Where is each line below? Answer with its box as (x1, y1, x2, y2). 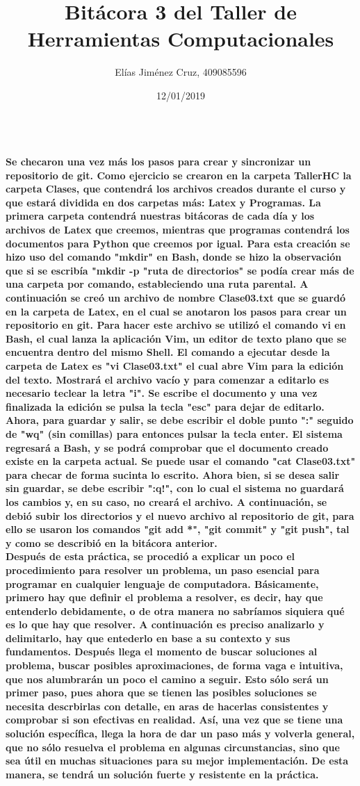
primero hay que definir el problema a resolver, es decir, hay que (6, 590, 323, 605)
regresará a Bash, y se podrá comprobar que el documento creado (6, 440, 329, 455)
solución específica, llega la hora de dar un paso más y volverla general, (6, 726, 355, 741)
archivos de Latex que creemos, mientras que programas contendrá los (6, 222, 350, 237)
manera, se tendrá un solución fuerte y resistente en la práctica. (6, 767, 319, 781)
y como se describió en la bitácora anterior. (6, 535, 218, 550)
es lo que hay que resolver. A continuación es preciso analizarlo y (6, 617, 325, 632)
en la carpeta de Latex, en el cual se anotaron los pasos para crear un (6, 304, 347, 318)
